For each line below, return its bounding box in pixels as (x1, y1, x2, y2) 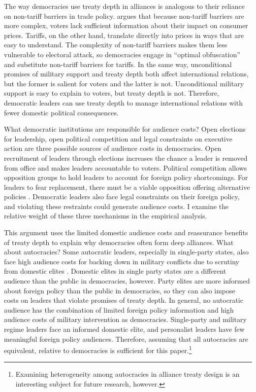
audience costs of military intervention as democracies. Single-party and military (4, 314, 247, 324)
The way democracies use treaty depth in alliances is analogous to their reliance (4, 1, 245, 11)
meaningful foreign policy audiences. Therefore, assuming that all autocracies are (4, 333, 248, 344)
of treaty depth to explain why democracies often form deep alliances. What (4, 237, 234, 247)
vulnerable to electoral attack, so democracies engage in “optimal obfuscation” (4, 49, 240, 59)
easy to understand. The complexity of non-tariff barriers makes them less (4, 39, 227, 50)
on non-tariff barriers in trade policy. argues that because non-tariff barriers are (4, 10, 244, 21)
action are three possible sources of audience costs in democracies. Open (4, 143, 222, 153)
